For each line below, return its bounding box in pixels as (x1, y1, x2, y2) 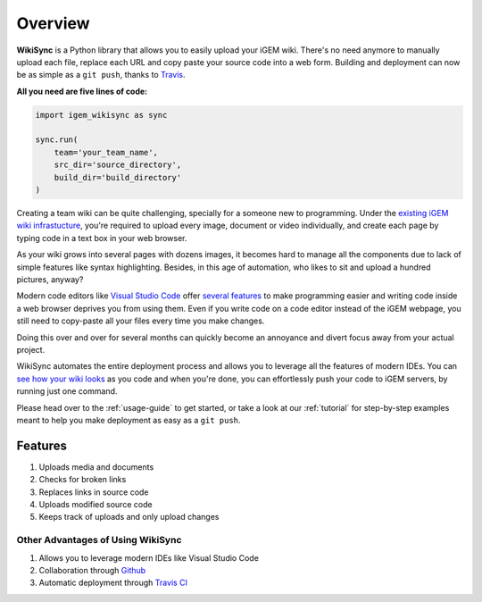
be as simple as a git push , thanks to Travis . (16, 70, 187, 80)
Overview (16, 13, 90, 33)
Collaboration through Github (38, 564, 146, 575)
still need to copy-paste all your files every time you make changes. (16, 315, 265, 326)
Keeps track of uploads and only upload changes (38, 512, 220, 523)
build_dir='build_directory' (54, 172, 182, 182)
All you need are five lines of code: (16, 86, 148, 96)
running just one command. (16, 386, 118, 397)
